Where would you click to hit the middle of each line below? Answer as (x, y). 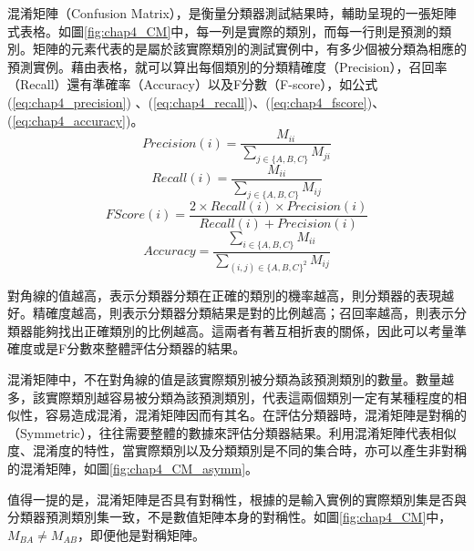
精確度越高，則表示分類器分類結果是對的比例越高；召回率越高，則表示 (243, 313)
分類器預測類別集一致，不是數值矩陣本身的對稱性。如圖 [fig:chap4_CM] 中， (230, 517)
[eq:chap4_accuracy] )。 (78, 120)
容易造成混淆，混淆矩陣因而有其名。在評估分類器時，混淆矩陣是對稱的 (256, 415)
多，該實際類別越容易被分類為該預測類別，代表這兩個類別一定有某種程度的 (231, 397)
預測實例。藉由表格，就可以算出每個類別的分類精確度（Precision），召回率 (227, 66)
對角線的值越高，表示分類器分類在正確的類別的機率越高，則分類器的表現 (224, 295)
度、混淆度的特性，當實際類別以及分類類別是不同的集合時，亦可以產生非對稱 (237, 450)
